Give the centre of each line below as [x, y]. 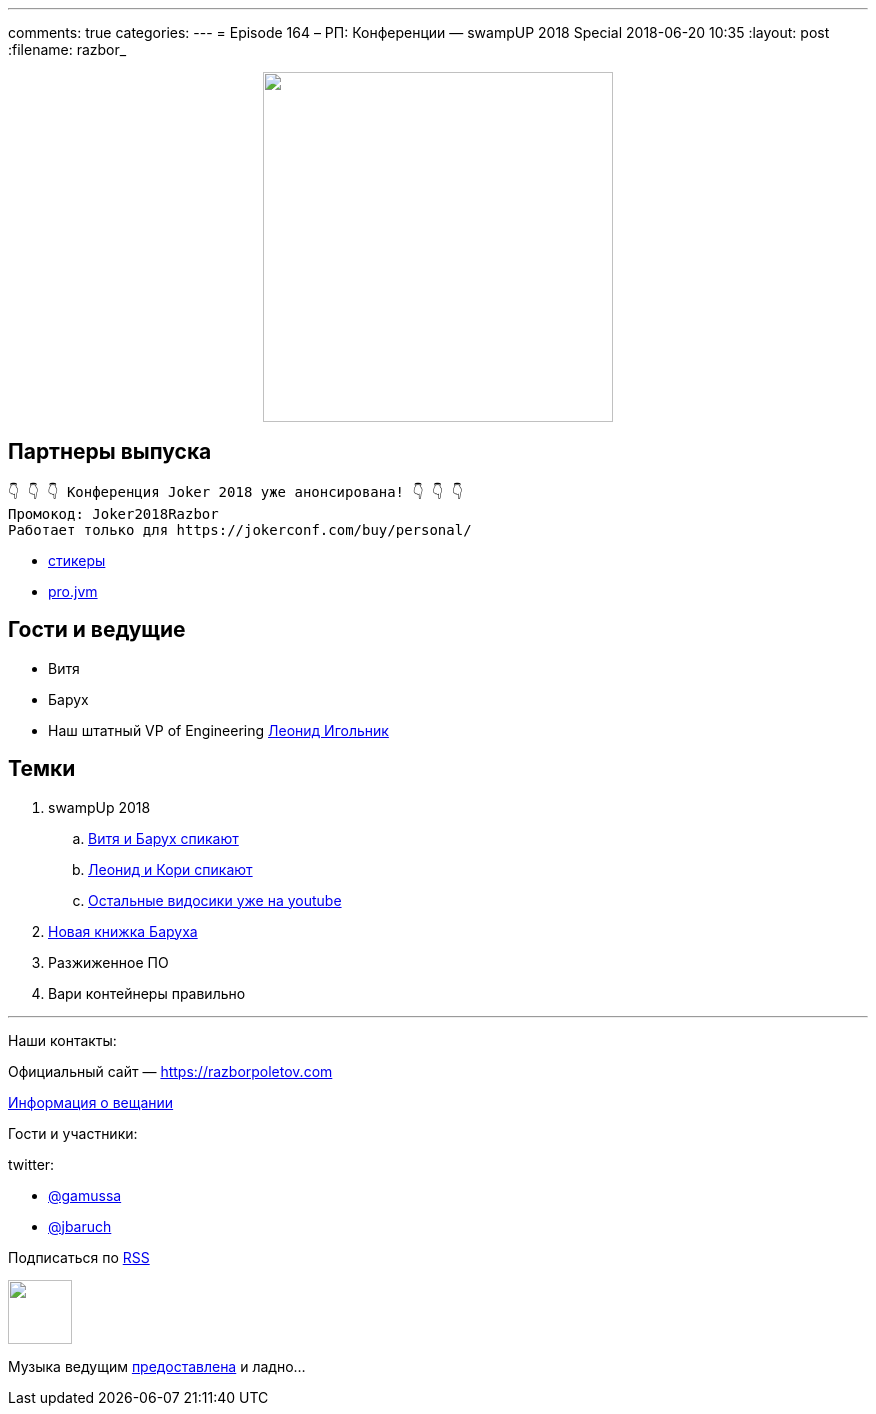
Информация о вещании [91, 1102]
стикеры [77, 560]
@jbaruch [80, 1226]
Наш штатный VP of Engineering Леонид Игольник [218, 730]
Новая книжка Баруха [123, 931]
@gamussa [85, 1195]
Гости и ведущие [97, 630]
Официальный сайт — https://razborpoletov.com [170, 1071]
